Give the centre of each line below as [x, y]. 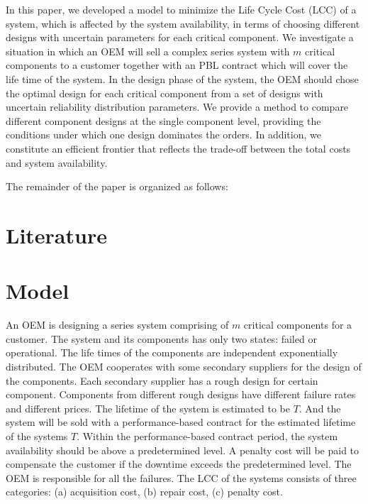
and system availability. [57, 162]
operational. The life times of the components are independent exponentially [172, 352]
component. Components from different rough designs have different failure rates [181, 394]
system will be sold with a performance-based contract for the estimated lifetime [181, 422]
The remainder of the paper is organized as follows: [117, 186]
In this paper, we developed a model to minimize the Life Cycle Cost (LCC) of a [181, 9]
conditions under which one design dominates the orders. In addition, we [163, 135]
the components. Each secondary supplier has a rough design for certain [162, 380]
